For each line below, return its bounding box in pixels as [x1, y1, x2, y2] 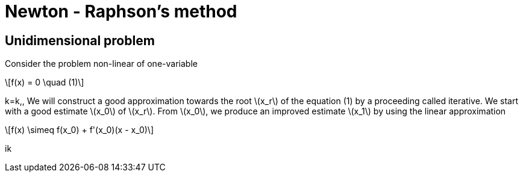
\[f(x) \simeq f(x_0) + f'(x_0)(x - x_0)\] [5, 125, 154, 135]
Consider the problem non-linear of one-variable [5, 58, 198, 69]
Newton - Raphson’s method [5, 1, 237, 22]
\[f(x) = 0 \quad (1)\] [5, 77, 84, 88]
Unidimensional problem [5, 33, 155, 48]
